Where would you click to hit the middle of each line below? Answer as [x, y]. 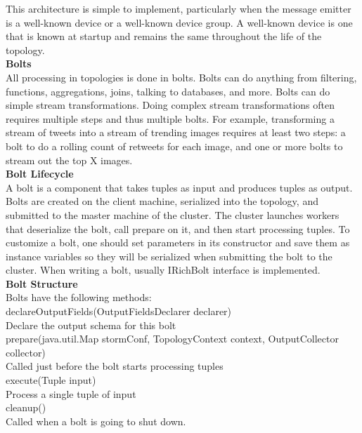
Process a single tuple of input [71, 393]
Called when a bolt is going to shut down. [96, 421]
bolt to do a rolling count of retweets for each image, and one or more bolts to [174, 146]
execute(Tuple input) [51, 380]
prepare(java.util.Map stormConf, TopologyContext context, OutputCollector [172, 339]
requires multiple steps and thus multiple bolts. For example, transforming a [170, 118]
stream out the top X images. [69, 160]
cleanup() [26, 407]
